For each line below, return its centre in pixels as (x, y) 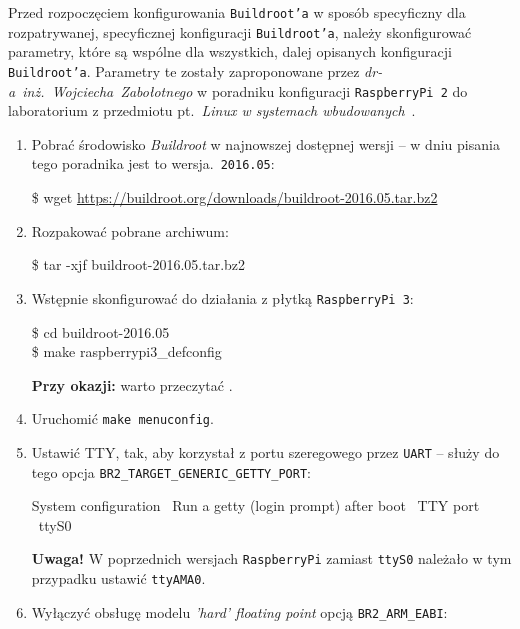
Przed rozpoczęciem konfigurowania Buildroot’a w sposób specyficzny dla (237, 12)
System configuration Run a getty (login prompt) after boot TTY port (255, 505)
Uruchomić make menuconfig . (122, 418)
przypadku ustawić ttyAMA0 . (118, 578)
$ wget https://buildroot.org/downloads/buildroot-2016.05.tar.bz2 (234, 197)
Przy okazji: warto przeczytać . (132, 384)
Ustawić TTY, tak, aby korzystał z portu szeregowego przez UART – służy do (265, 451)
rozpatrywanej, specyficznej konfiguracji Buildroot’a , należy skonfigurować (240, 31)
